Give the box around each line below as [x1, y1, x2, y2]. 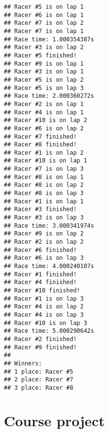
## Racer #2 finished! [4, 335, 77, 343]
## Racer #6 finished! [4, 246, 77, 253]
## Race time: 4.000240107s [4, 263, 94, 270]
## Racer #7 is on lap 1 [4, 27, 84, 35]
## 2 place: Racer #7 [4, 376, 74, 383]
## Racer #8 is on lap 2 [4, 181, 84, 189]
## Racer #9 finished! [4, 343, 77, 351]
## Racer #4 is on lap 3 [4, 311, 84, 318]
